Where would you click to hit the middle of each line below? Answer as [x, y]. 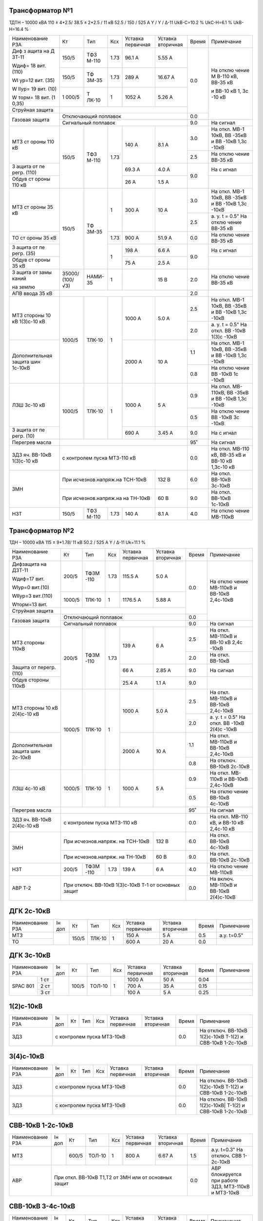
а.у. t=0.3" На [227, 1149]
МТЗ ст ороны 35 [33, 207]
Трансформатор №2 [42, 531]
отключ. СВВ [226, 1156]
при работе [225, 1180]
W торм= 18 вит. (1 [34, 98]
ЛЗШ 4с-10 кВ [29, 788]
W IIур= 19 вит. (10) [34, 89]
